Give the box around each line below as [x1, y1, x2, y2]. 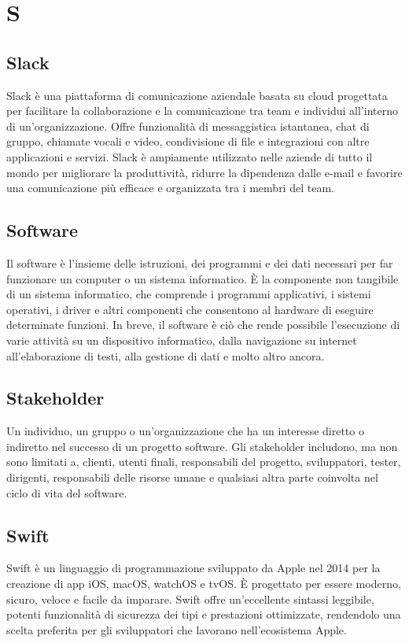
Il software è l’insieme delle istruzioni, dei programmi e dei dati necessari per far [6, 254, 393, 271]
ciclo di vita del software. [6, 484, 127, 501]
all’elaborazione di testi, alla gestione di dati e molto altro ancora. [6, 347, 325, 364]
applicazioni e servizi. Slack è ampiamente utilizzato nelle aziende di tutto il [6, 148, 373, 164]
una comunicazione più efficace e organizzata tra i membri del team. [6, 179, 334, 196]
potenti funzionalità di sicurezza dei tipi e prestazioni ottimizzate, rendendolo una [6, 606, 401, 623]
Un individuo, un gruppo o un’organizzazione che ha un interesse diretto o [6, 423, 364, 439]
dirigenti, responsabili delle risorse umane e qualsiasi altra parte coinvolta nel [6, 469, 378, 486]
